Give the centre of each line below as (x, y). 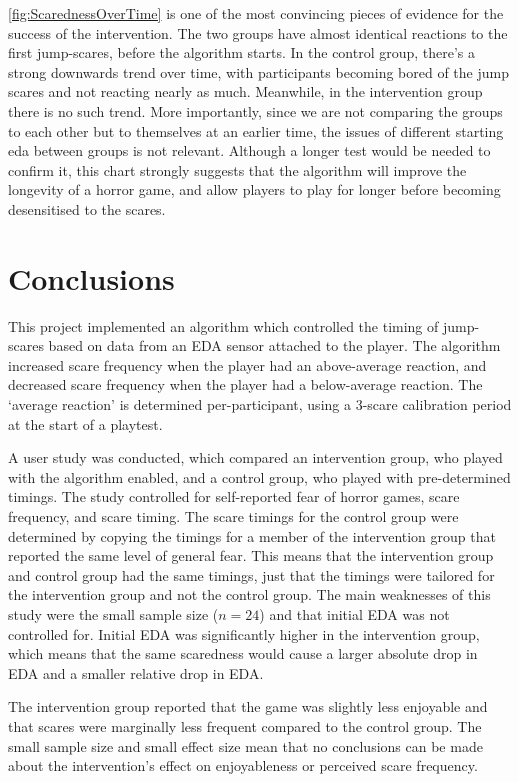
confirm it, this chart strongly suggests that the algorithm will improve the (237, 169)
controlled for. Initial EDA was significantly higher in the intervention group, (244, 633)
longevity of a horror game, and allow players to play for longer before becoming (254, 189)
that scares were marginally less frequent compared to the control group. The (245, 725)
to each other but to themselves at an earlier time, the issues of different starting (256, 130)
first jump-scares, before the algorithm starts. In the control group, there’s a (242, 52)
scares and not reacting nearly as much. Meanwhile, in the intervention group (245, 91)
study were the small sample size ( (113, 613)
